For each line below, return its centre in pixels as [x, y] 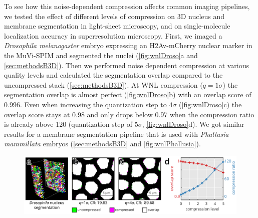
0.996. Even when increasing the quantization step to [85, 104]
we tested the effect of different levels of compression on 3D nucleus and [114, 16]
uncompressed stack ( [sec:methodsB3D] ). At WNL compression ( [103, 84]
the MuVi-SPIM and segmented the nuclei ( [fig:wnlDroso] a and [101, 55]
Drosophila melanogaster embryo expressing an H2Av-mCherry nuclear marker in [128, 45]
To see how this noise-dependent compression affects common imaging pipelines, [127, 6]
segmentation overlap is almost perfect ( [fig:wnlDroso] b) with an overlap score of [128, 94]
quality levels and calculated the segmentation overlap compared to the [113, 75]
